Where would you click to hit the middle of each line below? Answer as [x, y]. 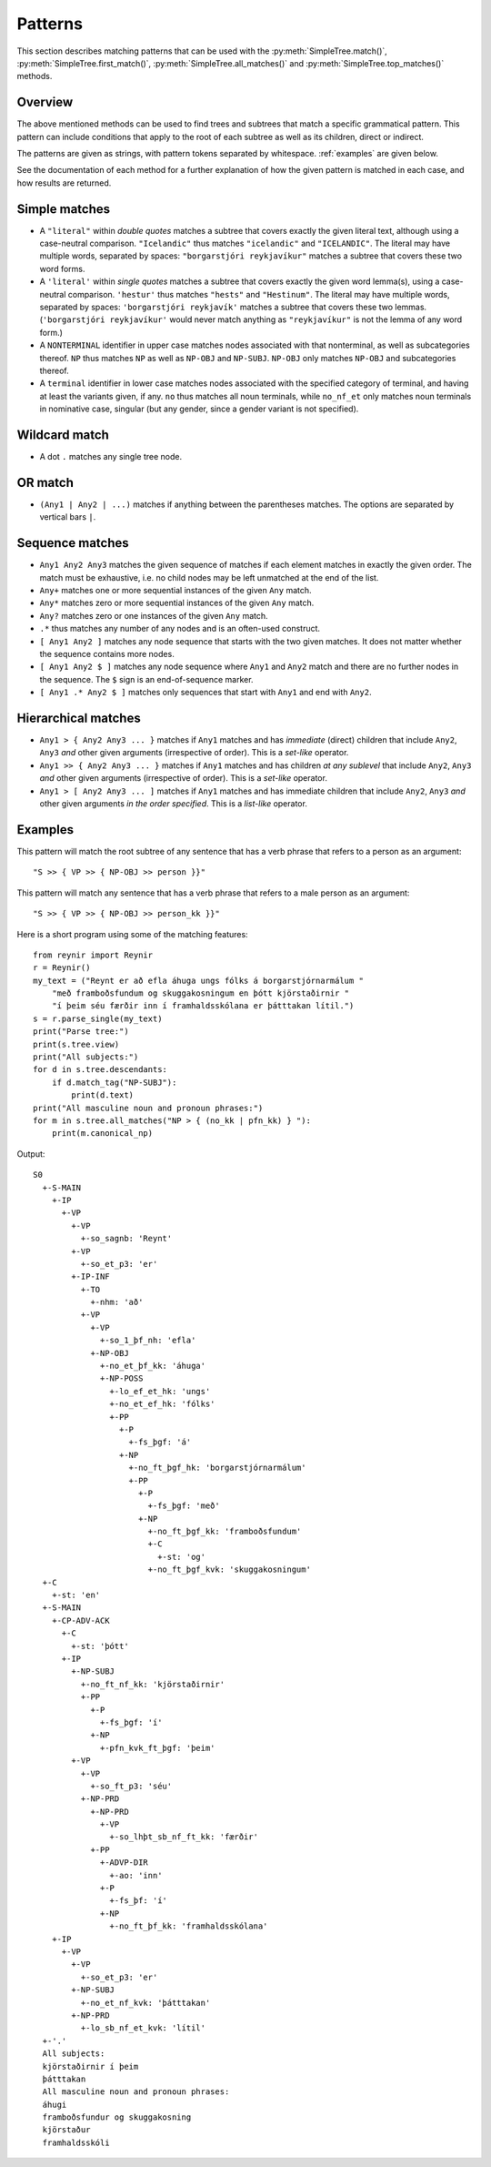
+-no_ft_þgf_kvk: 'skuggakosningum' [229, 1570]
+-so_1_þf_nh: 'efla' [148, 1341]
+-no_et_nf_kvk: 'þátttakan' [145, 2003]
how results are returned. [64, 183]
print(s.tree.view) [76, 1044]
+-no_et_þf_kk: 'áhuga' [153, 1366]
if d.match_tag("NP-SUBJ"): [114, 1082]
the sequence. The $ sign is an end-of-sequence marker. [146, 679]
